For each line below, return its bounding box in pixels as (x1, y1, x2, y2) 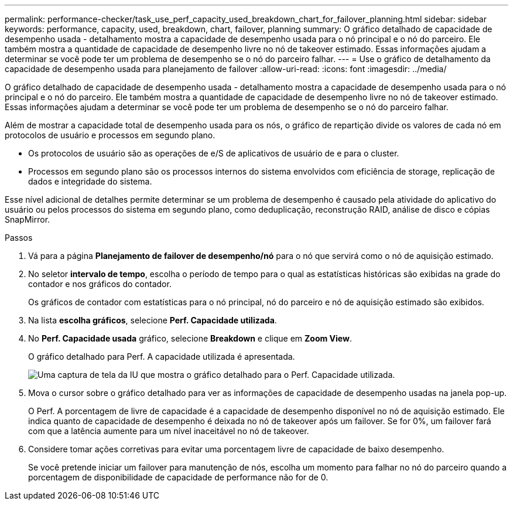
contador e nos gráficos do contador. (28, 279, 172, 289)
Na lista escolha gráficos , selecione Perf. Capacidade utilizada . (28, 315, 277, 325)
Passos (5, 233, 33, 243)
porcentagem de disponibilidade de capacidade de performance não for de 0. (28, 472, 329, 482)
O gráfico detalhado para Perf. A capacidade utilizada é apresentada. (28, 352, 295, 361)
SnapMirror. (5, 214, 50, 224)
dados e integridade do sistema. (28, 176, 152, 186)
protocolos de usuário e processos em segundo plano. (5, 130, 216, 140)
